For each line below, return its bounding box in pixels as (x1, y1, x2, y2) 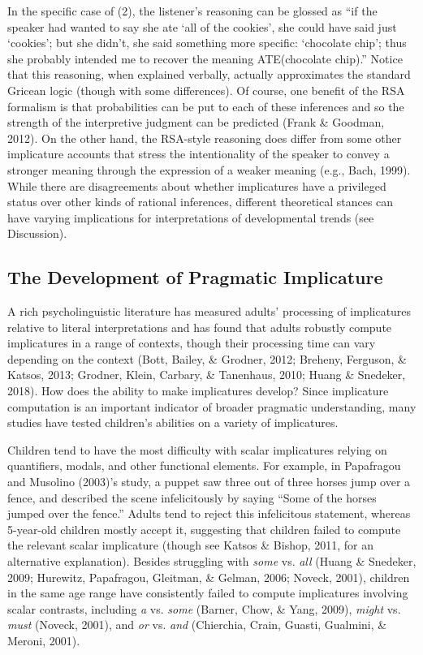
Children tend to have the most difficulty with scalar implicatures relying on (7, 441, 387, 458)
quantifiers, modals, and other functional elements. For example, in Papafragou (7, 457, 401, 474)
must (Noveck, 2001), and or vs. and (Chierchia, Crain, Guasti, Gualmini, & (7, 616, 387, 633)
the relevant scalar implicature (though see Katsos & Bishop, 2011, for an (7, 536, 374, 554)
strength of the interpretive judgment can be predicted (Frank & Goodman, (7, 114, 385, 131)
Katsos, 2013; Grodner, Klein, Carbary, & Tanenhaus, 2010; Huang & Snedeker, (7, 366, 406, 383)
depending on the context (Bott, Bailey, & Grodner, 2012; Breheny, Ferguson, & (7, 350, 407, 367)
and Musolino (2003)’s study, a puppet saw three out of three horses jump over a (7, 473, 411, 490)
